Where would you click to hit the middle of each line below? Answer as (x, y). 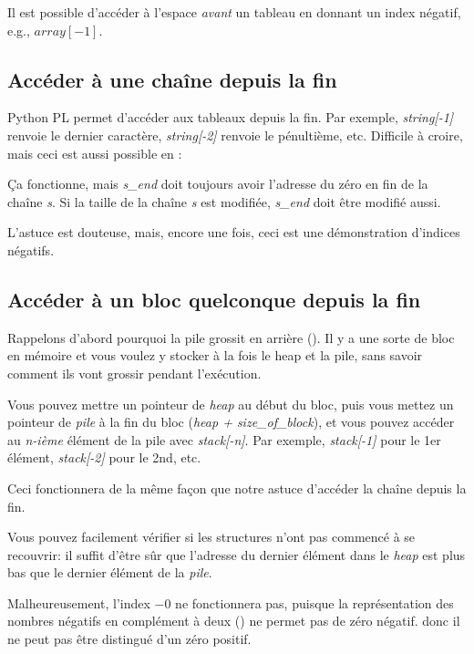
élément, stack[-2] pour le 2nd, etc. (104, 457)
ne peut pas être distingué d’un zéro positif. (129, 639)
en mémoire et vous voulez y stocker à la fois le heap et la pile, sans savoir (215, 355)
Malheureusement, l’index (79, 602)
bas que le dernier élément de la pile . (110, 572)
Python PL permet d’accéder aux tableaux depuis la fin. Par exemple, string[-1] (231, 117)
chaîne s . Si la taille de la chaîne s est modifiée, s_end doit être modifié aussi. (224, 201)
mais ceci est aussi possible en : (95, 153)
